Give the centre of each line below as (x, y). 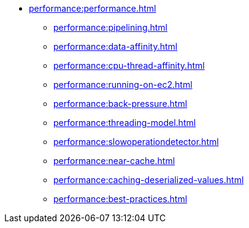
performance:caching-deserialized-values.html (149, 180)
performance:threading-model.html (125, 123)
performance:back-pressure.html (121, 104)
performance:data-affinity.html (116, 46)
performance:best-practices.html (121, 199)
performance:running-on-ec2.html (123, 85)
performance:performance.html (93, 8)
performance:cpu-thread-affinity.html (129, 65)
